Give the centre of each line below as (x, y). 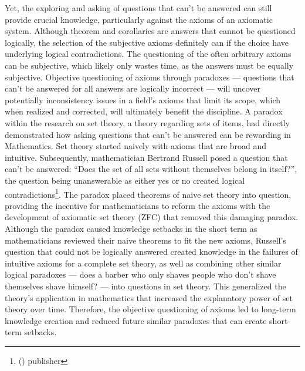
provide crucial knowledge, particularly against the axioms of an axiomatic (139, 19)
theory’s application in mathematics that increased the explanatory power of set (149, 297)
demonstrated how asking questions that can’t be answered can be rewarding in (148, 134)
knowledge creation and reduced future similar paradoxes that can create (136, 320)
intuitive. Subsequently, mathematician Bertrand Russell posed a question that (146, 157)
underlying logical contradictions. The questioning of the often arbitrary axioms (148, 54)
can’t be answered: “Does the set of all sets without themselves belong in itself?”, (151, 169)
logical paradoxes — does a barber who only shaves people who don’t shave (140, 274)
